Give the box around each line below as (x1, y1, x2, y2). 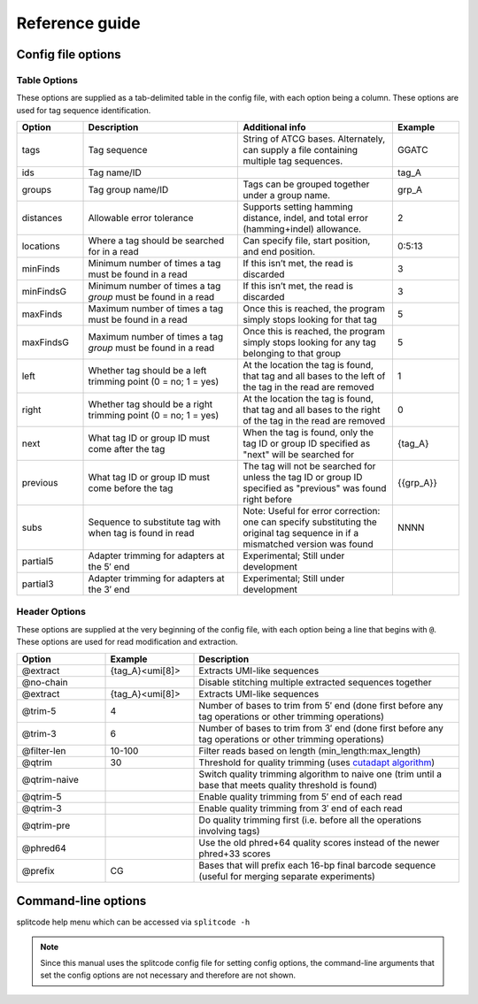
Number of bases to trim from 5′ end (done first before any (198, 699, 443, 711)
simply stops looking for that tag (243, 314, 378, 326)
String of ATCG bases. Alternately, (243, 133, 385, 145)
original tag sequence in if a (243, 527, 358, 540)
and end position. (243, 246, 316, 258)
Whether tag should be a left (88, 364, 207, 377)
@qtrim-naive (21, 773, 79, 786)
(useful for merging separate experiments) (198, 870, 375, 882)
